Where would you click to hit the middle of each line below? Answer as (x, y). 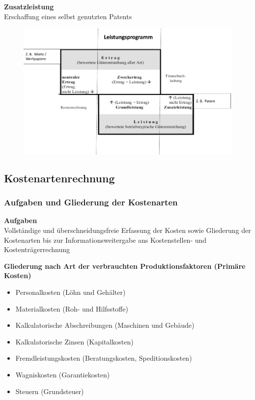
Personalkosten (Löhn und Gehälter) (71, 292)
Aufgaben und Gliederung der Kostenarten (91, 202)
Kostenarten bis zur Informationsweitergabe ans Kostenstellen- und (105, 240)
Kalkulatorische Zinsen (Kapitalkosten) (74, 341)
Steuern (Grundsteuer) (50, 391)
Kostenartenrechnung (59, 178)
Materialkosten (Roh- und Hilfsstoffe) (72, 308)
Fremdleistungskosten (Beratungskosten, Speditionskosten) (104, 358)
